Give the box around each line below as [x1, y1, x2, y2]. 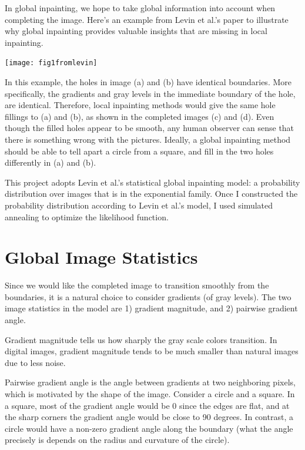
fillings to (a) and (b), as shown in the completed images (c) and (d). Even [5, 110, 274, 122]
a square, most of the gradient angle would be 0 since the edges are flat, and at [5, 399, 290, 411]
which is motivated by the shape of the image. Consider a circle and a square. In [5, 388, 295, 400]
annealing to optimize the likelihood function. [5, 210, 169, 223]
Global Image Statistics [5, 245, 198, 269]
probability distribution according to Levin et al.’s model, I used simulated [5, 199, 273, 211]
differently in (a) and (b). [5, 156, 96, 169]
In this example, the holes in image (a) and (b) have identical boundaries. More [5, 76, 291, 88]
